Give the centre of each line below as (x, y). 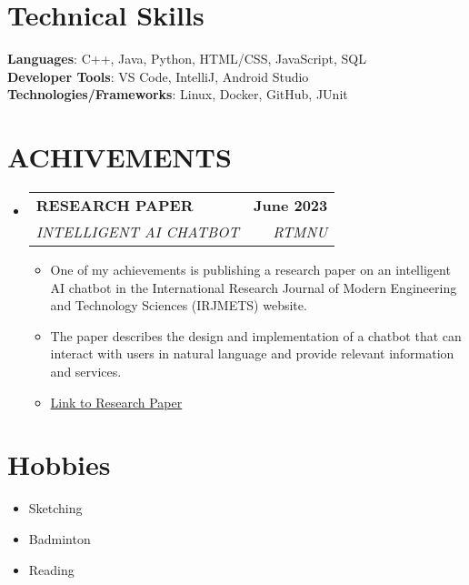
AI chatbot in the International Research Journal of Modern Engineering (254, 287)
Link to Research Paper (116, 402)
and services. (86, 371)
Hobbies (59, 464)
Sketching (55, 508)
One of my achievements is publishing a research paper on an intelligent (250, 270)
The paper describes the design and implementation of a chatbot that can (256, 335)
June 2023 (290, 206)
